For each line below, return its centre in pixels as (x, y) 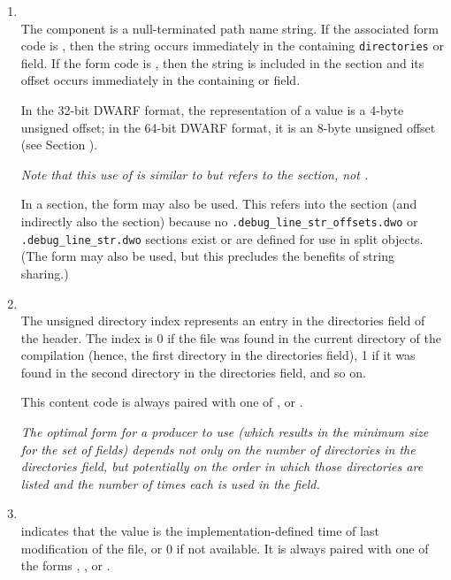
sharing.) (45, 273)
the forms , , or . (65, 565)
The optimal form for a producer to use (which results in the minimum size (225, 432)
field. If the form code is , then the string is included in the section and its (222, 62)
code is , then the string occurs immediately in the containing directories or (232, 46)
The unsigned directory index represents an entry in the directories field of (223, 321)
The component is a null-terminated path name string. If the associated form (229, 28)
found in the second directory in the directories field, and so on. (193, 372)
